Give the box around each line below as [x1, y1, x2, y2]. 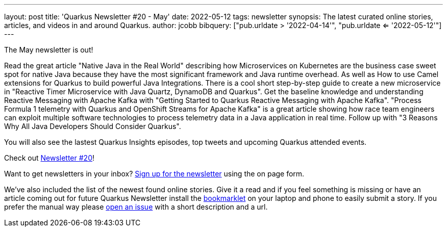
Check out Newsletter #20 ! [4, 153, 95, 162]
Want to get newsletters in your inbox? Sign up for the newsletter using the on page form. [4, 169, 305, 178]
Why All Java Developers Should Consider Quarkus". [4, 122, 181, 131]
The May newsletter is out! [4, 45, 93, 54]
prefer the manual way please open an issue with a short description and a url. [4, 202, 268, 211]
